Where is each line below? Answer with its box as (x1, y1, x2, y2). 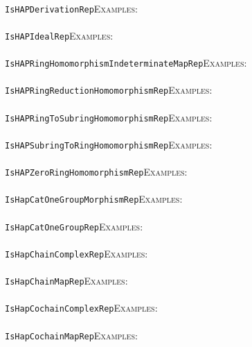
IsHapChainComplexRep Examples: (5, 246, 148, 260)
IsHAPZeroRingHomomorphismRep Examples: (5, 164, 188, 179)
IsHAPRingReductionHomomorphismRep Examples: (5, 83, 213, 97)
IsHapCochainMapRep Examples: (5, 328, 138, 342)
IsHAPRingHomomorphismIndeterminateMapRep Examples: (5, 56, 247, 70)
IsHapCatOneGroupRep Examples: (5, 219, 143, 233)
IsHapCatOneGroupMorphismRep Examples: (5, 192, 183, 206)
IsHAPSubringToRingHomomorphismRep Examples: (5, 137, 213, 151)
